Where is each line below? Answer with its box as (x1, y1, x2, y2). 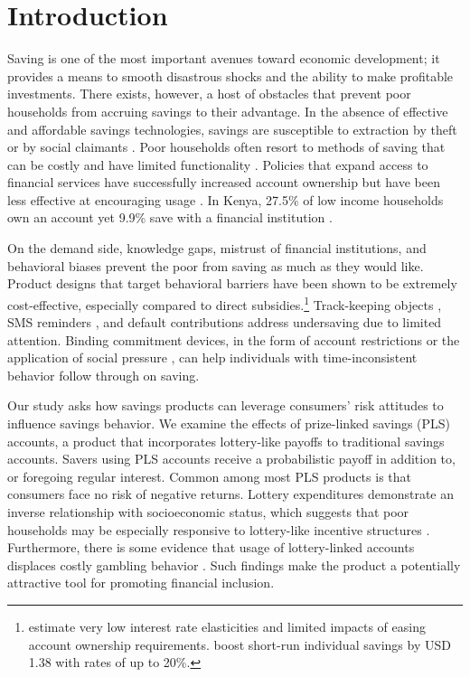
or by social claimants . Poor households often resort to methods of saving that (7, 137, 446, 156)
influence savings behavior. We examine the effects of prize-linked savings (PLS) (7, 414, 451, 433)
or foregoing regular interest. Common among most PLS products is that (7, 466, 411, 485)
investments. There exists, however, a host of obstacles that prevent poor (7, 84, 411, 103)
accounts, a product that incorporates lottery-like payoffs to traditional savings (7, 431, 445, 450)
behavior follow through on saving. (7, 365, 200, 384)
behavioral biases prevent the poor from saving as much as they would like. (7, 256, 424, 275)
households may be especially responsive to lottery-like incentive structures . (7, 520, 430, 539)
